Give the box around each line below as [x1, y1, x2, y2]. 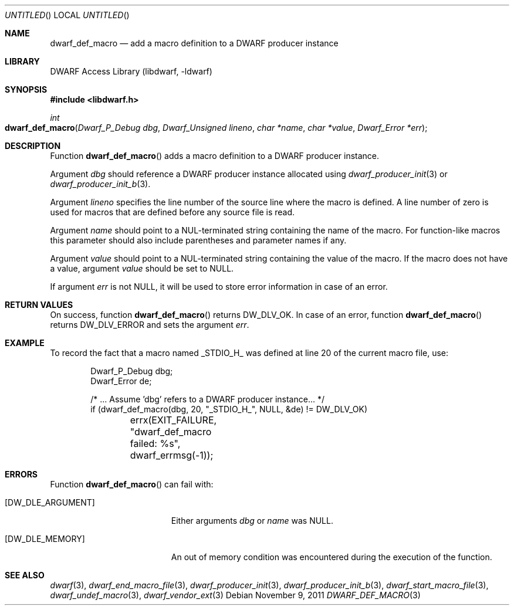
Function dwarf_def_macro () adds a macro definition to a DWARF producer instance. [50, 151, 380, 161]
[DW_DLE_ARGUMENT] [5, 497, 95, 507]
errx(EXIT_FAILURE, [130, 414, 217, 426]
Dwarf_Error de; [90, 376, 152, 386]
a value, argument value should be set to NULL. [50, 263, 234, 273]
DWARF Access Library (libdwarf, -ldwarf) [50, 66, 212, 76]
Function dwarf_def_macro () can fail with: [50, 479, 214, 489]
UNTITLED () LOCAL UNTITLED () [5, 10, 130, 20]
